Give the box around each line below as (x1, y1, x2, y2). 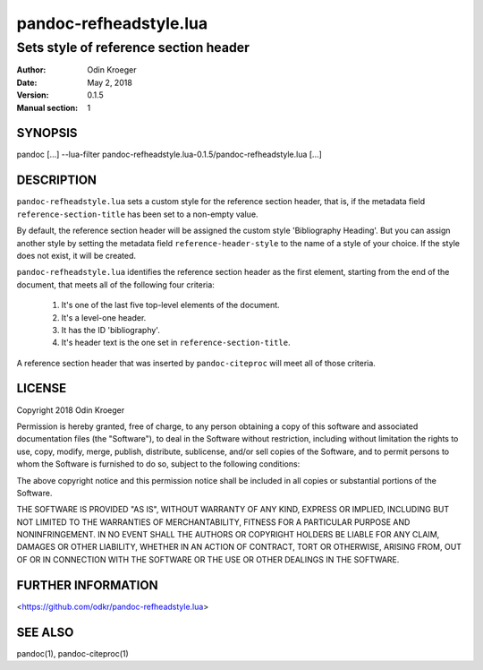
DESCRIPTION (16, 173, 97, 188)
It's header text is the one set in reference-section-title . (61, 337, 291, 348)
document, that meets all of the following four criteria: (16, 279, 215, 290)
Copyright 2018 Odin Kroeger (16, 404, 125, 416)
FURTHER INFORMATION (16, 578, 158, 593)
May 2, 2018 (87, 77, 133, 88)
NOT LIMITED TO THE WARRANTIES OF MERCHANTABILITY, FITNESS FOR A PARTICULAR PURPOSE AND (16, 516, 411, 528)
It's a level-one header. (61, 312, 147, 322)
